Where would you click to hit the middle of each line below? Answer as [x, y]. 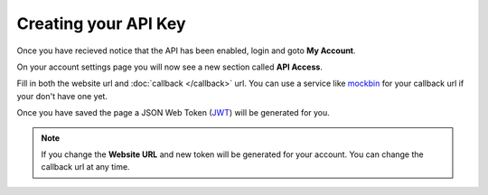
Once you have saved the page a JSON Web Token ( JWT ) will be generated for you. [173, 113]
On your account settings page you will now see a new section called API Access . [169, 67]
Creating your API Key [101, 23]
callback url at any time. [85, 167]
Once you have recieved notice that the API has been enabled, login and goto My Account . [186, 51]
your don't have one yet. [62, 96]
